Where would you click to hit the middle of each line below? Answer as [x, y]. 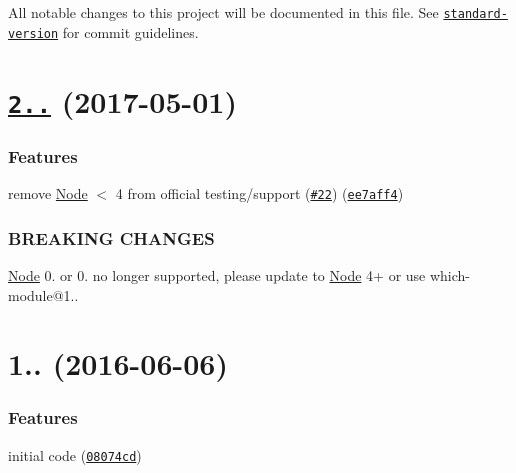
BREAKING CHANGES [111, 237]
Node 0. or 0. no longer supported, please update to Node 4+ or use [217, 274]
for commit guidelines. [130, 31]
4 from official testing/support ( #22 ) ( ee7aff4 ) [259, 193]
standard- [475, 14]
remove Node [48, 193]
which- [450, 274]
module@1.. [43, 294]
